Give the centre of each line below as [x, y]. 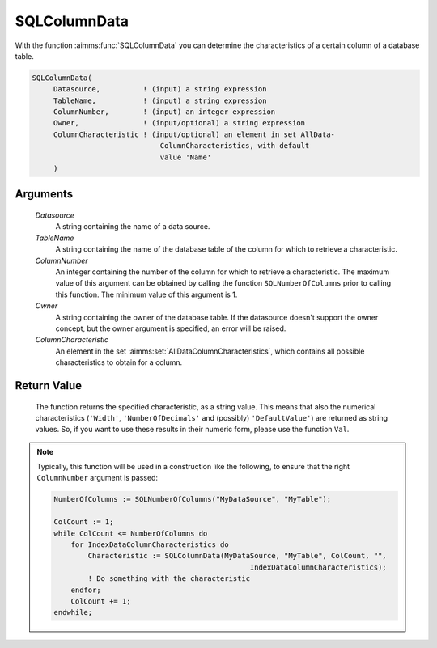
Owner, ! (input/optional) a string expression [179, 123]
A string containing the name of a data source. [133, 227]
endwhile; [73, 612]
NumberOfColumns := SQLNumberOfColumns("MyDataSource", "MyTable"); [193, 499]
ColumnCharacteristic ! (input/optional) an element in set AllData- [194, 134]
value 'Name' [186, 157]
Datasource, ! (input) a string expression [160, 89]
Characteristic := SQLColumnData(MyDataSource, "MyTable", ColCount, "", [238, 556]
